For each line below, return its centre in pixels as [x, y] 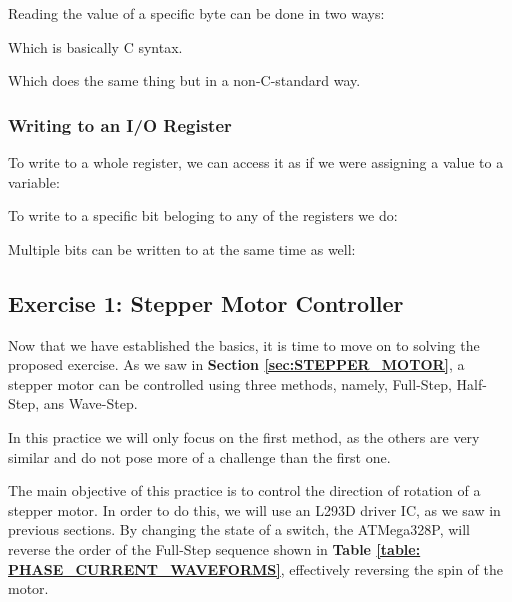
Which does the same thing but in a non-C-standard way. [184, 80]
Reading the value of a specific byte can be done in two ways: [196, 13]
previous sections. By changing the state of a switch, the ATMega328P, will [239, 529]
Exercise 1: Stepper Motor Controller [206, 302]
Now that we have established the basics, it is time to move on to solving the [244, 344]
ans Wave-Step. [90, 403]
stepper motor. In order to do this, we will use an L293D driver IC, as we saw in [254, 509]
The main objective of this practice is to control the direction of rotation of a [244, 490]
